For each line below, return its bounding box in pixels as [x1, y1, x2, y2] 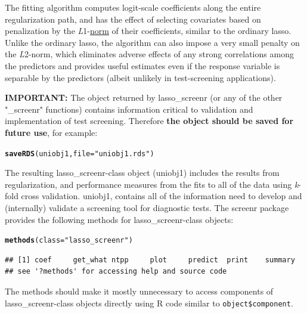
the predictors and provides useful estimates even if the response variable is [5, 59, 280, 72]
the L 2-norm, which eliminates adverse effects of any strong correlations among [5, 48, 294, 60]
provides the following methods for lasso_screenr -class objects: [5, 213, 234, 225]
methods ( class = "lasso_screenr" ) [5, 236, 133, 245]
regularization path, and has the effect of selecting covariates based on [5, 13, 261, 25]
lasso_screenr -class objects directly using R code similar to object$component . [5, 296, 293, 309]
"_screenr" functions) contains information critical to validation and [5, 103, 253, 115]
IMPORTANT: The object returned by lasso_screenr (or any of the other [5, 91, 283, 104]
